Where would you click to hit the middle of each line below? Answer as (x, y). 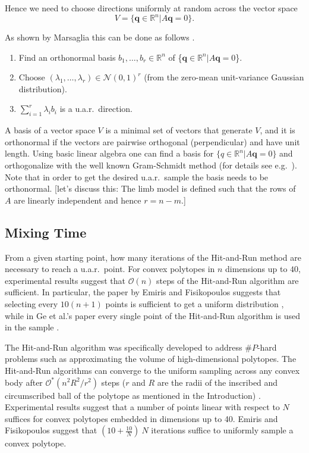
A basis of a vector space (50, 130)
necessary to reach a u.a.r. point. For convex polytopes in (110, 269)
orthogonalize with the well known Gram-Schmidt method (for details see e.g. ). (151, 165)
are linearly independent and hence (78, 200)
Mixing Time (46, 232)
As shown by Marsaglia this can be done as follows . (100, 37)
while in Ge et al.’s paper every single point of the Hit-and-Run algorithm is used (152, 315)
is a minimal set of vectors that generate (179, 130)
